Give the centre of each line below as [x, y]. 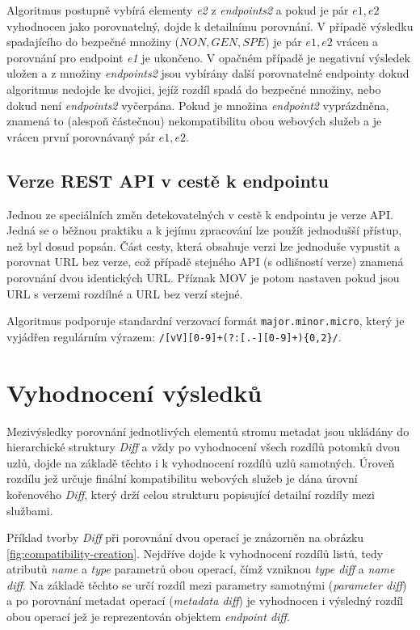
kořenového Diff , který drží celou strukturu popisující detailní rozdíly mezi [191, 494]
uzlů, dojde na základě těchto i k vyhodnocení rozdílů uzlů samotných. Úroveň [201, 462]
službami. [30, 510]
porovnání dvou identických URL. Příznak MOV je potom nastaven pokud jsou [203, 277]
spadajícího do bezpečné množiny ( [93, 42]
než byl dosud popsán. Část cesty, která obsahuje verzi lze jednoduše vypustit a [204, 245]
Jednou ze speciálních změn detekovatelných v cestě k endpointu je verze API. [200, 214]
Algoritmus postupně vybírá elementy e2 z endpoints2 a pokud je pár [178, 10]
